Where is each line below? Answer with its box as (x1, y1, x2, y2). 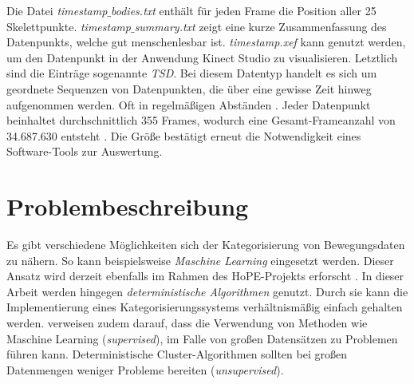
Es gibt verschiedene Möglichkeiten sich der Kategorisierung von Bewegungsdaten (6, 236, 405, 253)
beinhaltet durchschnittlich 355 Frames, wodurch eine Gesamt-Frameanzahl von (6, 112, 396, 129)
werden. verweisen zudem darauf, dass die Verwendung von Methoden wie (6, 315, 368, 331)
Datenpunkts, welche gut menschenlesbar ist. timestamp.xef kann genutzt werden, (6, 34, 406, 50)
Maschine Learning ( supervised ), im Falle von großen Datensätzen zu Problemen (6, 330, 398, 346)
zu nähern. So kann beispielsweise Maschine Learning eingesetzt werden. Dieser (6, 251, 394, 268)
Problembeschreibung (6, 190, 249, 223)
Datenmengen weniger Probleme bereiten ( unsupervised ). (6, 361, 284, 378)
